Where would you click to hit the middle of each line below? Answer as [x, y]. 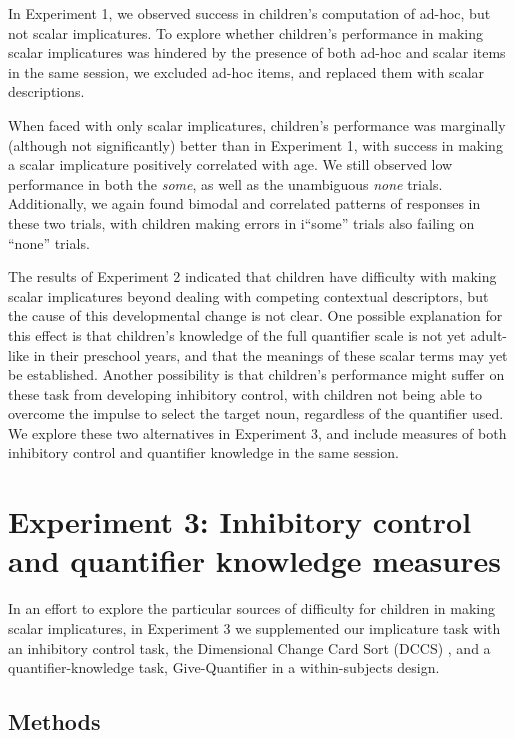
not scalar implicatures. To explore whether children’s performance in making [245, 32]
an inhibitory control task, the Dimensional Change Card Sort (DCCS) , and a [249, 647]
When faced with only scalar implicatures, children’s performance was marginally [257, 124]
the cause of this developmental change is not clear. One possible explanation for [255, 315]
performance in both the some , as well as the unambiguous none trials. [225, 183]
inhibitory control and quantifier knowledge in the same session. [203, 452]
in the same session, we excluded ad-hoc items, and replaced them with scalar [246, 71]
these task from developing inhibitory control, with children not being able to [245, 393]
